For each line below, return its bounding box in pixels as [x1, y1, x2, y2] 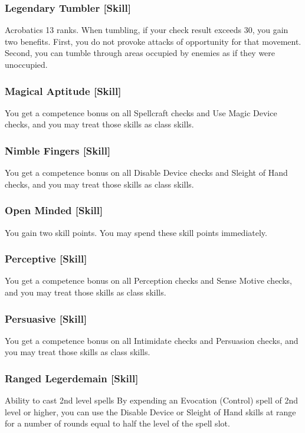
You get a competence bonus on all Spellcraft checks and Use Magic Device [5, 106, 277, 119]
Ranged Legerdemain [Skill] [5, 370, 139, 385]
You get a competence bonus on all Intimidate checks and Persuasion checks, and [5, 334, 299, 346]
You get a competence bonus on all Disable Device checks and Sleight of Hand [5, 166, 288, 179]
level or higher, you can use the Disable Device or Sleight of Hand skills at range [5, 405, 296, 418]
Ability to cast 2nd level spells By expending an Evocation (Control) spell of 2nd [5, 394, 298, 406]
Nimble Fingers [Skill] [5, 143, 111, 158]
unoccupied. [5, 58, 48, 70]
